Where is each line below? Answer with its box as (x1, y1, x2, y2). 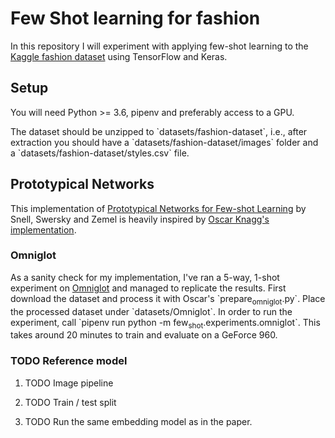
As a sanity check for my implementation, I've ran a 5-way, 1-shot (10, 271, 280, 283)
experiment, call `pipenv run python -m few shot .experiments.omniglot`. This (10, 316, 321, 331)
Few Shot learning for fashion (10, 7, 261, 30)
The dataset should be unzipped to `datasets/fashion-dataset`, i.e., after (10, 125, 308, 137)
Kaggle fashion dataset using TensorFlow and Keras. (10, 50, 228, 62)
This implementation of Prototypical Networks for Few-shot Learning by (10, 202, 307, 214)
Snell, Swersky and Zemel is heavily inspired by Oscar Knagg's (10, 213, 270, 225)
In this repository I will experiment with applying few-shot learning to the (10, 40, 309, 52)
